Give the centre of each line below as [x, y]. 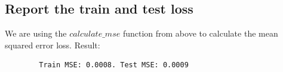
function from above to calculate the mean [200, 33]
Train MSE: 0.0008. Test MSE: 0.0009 [114, 65]
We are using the [36, 33]
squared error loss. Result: [53, 45]
